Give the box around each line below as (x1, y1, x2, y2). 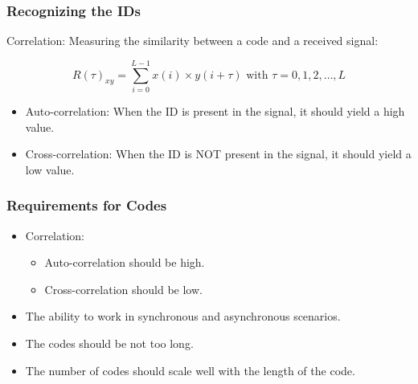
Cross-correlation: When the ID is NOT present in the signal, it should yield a (25, 145, 412, 162)
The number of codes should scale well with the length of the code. (25, 362, 355, 378)
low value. (25, 161, 75, 178)
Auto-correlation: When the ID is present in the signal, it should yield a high (25, 102, 405, 119)
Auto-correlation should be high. (44, 254, 205, 271)
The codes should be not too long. (25, 334, 194, 351)
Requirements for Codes (6, 195, 167, 215)
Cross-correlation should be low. (44, 280, 203, 297)
